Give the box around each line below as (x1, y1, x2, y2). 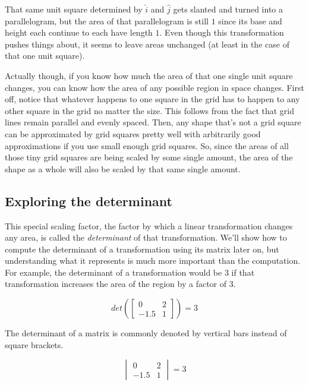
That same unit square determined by (5, 3, 143, 15)
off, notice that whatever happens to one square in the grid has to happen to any (5, 93, 300, 105)
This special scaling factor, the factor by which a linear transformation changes (5, 219, 293, 232)
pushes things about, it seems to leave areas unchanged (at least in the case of (5, 37, 289, 50)
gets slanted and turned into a (173, 3, 283, 15)
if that (231, 266, 255, 278)
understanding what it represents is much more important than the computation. (5, 254, 301, 267)
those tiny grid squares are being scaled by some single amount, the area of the (5, 151, 293, 163)
